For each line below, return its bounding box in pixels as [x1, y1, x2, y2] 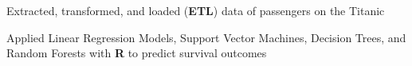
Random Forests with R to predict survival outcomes [6, 45, 267, 61]
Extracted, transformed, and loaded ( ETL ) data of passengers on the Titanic [6, 2, 385, 18]
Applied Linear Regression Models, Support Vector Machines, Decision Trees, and [6, 29, 406, 45]
